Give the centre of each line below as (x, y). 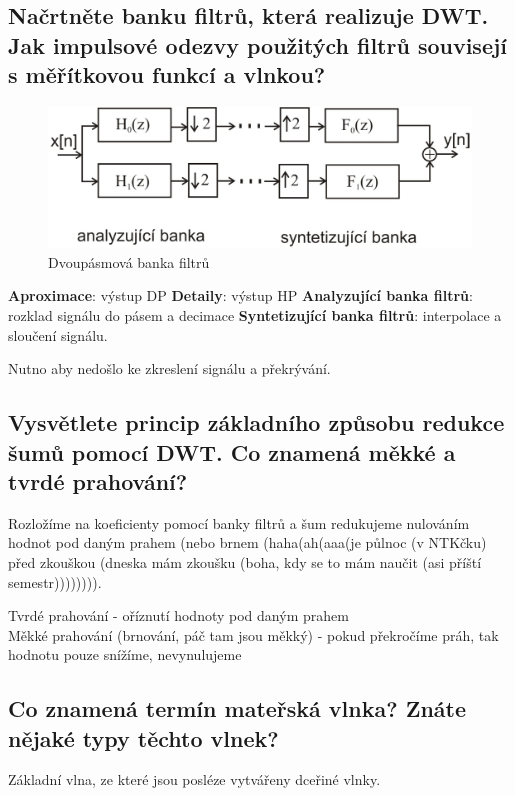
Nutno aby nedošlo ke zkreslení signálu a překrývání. (169, 368)
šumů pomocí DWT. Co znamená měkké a (232, 451)
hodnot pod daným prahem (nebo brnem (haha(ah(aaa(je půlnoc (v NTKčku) (247, 542)
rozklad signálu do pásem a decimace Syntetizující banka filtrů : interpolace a (255, 314)
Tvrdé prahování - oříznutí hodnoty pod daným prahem (178, 615)
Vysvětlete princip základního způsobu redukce (256, 422)
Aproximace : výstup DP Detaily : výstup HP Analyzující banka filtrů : (240, 295)
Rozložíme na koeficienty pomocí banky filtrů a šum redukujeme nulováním (239, 522)
